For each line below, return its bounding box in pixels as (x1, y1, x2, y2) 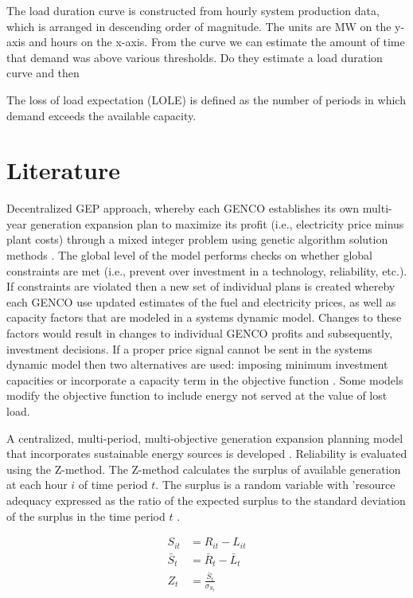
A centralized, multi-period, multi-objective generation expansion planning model (6, 429, 403, 446)
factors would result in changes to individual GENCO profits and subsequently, (6, 325, 393, 342)
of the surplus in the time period (6, 507, 166, 524)
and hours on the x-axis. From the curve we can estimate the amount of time (29, 33, 405, 50)
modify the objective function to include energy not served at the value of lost (6, 387, 388, 404)
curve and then (6, 64, 80, 81)
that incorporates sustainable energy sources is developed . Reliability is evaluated (6, 445, 407, 462)
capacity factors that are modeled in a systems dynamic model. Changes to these (6, 309, 402, 326)
